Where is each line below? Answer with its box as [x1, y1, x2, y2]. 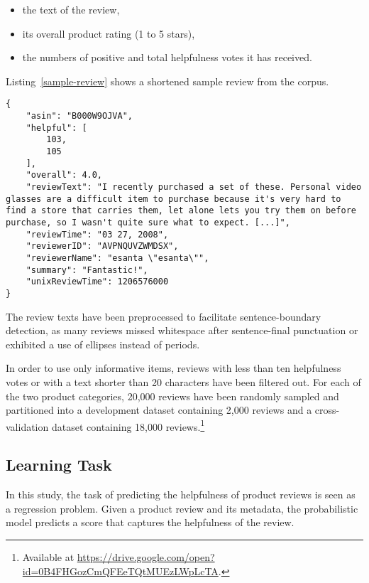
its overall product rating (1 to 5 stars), [22, 26, 195, 41]
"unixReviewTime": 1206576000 [26, 277, 169, 287]
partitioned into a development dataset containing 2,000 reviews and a [6, 402, 312, 417]
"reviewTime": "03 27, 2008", [26, 229, 169, 240]
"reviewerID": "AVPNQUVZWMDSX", [26, 241, 179, 252]
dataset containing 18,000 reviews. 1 [51, 417, 205, 434]
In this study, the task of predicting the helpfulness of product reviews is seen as [6, 487, 356, 502]
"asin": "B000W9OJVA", [26, 111, 133, 122]
